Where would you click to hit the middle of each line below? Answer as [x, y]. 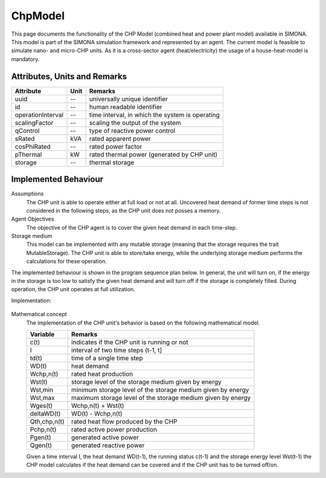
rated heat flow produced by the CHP [124, 421]
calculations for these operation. [66, 261]
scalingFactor [34, 123]
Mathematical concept [39, 314]
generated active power [105, 437]
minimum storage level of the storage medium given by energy [160, 390]
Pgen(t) [40, 437]
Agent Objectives [33, 219]
